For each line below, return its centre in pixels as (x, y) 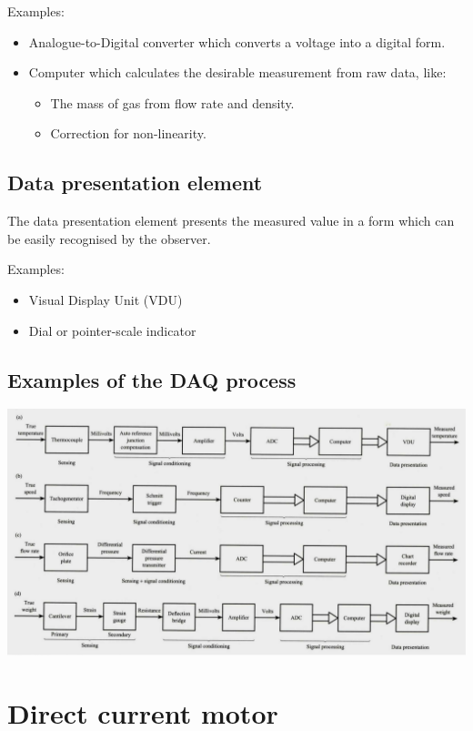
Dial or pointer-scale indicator (112, 330)
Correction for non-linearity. (128, 133)
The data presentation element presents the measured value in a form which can (231, 221)
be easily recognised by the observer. (109, 238)
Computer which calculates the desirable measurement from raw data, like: (237, 72)
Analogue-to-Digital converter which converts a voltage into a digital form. (237, 41)
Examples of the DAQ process (152, 379)
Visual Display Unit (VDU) (106, 299)
